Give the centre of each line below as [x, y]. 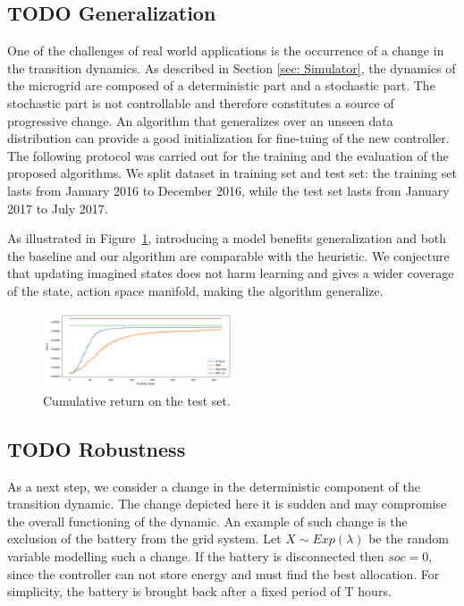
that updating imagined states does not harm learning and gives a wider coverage [231, 273]
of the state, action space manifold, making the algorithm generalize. [195, 290]
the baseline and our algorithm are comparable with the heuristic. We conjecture [228, 255]
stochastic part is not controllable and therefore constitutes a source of [201, 102]
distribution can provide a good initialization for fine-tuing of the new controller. [228, 138]
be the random [409, 539]
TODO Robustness [97, 448]
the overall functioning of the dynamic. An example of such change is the [207, 521]
